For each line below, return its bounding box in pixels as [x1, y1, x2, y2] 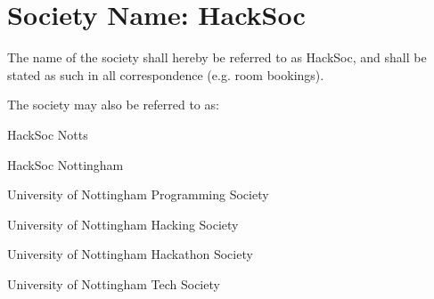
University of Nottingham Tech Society [7, 274, 220, 293]
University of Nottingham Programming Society [7, 185, 269, 204]
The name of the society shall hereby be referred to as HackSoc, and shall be [7, 48, 427, 67]
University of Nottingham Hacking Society [7, 214, 239, 233]
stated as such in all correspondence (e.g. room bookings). [7, 65, 324, 84]
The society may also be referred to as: [7, 95, 219, 114]
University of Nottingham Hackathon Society [7, 245, 253, 263]
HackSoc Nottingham [7, 155, 124, 174]
